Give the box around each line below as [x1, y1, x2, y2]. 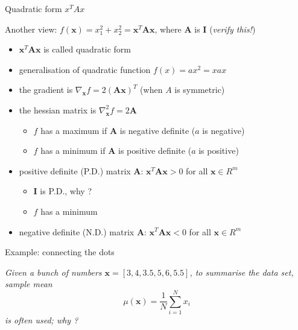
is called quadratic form [43, 43, 131, 56]
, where [154, 22, 182, 35]
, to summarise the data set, [189, 265, 294, 278]
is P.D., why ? [40, 185, 92, 197]
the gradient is [19, 83, 73, 96]
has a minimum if [40, 144, 106, 157]
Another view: [5, 22, 57, 35]
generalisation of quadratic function [19, 63, 151, 75]
